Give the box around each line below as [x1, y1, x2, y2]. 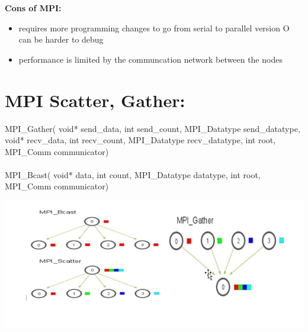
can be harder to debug [18, 33, 104, 46]
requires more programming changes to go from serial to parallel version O [18, 21, 290, 34]
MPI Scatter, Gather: [5, 88, 185, 112]
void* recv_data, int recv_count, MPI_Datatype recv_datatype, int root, [5, 134, 276, 146]
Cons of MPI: [5, 2, 62, 14]
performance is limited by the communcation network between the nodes [18, 53, 283, 65]
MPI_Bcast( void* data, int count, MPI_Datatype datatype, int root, [5, 168, 261, 180]
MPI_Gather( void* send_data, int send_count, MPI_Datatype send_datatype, [5, 122, 300, 134]
